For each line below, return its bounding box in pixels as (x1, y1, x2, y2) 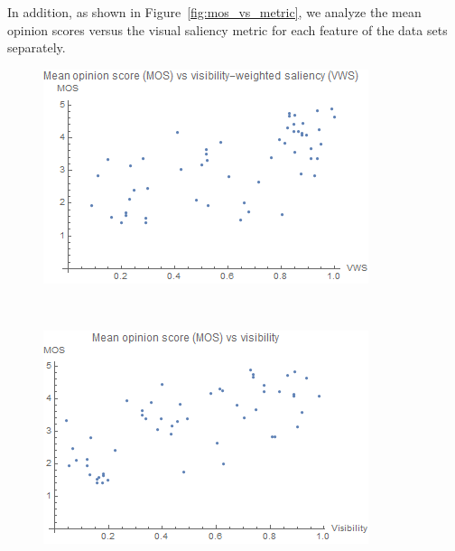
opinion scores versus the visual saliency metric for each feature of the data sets (7, 20, 448, 39)
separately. (7, 38, 66, 57)
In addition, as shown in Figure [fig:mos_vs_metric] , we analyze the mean (7, 3, 422, 21)
